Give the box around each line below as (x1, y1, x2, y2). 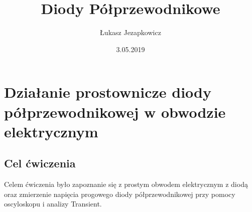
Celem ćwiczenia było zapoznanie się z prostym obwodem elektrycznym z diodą (4, 179, 248, 189)
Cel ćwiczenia (4, 155, 76, 171)
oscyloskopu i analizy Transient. (4, 198, 102, 209)
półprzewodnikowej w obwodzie (4, 101, 226, 122)
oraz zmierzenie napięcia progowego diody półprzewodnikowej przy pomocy (4, 188, 235, 199)
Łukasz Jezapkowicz (100, 27, 161, 38)
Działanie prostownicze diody (4, 82, 211, 102)
